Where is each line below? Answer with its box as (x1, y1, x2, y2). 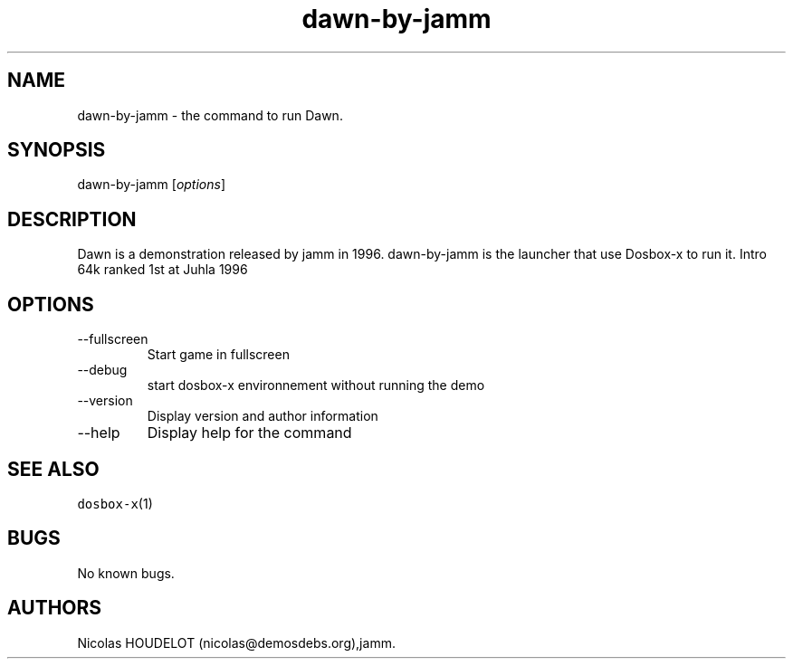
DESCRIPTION (7, 207, 137, 231)
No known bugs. (77, 565, 175, 581)
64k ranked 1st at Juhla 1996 (77, 262, 248, 278)
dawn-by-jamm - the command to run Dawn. (77, 107, 343, 123)
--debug (77, 362, 128, 378)
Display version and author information (147, 408, 378, 424)
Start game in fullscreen (147, 347, 290, 363)
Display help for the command (147, 423, 352, 442)
